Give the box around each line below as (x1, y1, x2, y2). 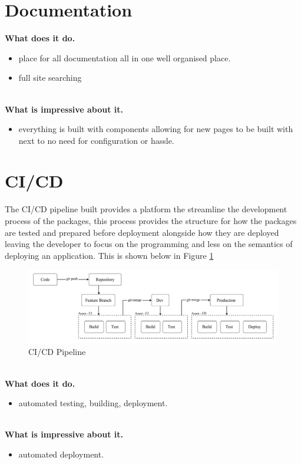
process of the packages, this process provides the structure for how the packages (5, 215, 297, 226)
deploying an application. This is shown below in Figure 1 (5, 249, 214, 261)
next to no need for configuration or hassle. (18, 134, 174, 146)
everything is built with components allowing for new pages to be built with (18, 123, 293, 135)
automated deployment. (18, 447, 104, 460)
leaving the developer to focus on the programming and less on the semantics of (5, 238, 293, 250)
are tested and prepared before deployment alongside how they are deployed (5, 226, 279, 238)
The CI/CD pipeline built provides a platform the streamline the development (5, 203, 287, 215)
